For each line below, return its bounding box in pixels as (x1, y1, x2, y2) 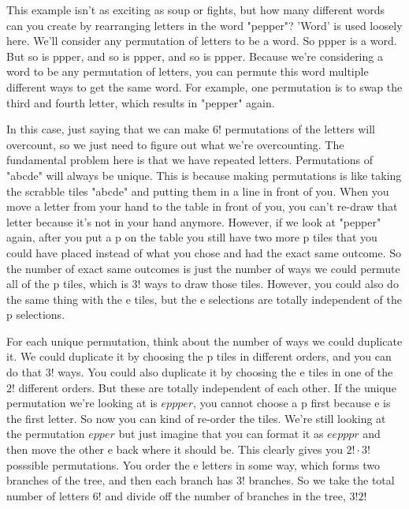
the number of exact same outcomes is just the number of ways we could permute (6, 260, 400, 276)
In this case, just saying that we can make (6, 121, 210, 137)
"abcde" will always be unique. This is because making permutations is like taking (6, 167, 402, 183)
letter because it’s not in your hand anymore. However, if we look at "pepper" (6, 213, 381, 230)
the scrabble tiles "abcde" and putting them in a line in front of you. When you (6, 182, 389, 199)
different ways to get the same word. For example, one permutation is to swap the (6, 78, 403, 95)
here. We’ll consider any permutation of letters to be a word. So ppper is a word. (6, 32, 397, 49)
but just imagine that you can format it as (118, 425, 324, 442)
